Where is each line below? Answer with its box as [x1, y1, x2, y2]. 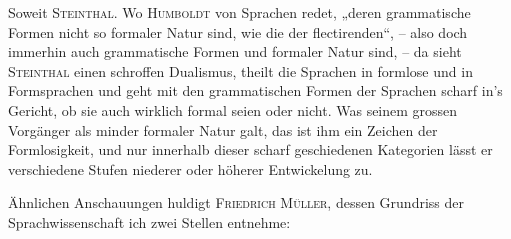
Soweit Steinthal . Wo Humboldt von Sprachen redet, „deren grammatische [8, 2, 471, 22]
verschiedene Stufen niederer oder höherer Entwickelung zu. [8, 158, 373, 179]
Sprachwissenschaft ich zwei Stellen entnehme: [8, 211, 291, 232]
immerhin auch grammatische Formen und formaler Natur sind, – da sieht [8, 41, 462, 62]
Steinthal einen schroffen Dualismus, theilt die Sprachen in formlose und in [8, 60, 473, 81]
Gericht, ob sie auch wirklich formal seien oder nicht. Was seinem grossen [8, 99, 458, 120]
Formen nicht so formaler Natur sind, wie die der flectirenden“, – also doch [8, 21, 468, 42]
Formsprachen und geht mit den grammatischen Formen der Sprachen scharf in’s [8, 80, 503, 101]
